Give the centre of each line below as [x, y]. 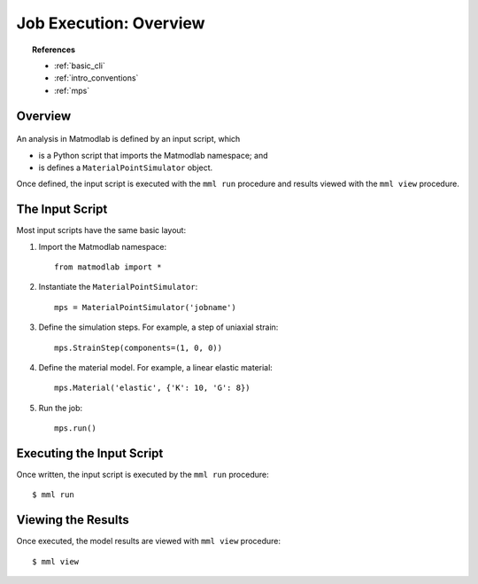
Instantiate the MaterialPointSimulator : [118, 287]
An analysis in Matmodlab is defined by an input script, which [128, 139]
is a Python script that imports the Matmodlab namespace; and [153, 155]
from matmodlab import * [108, 267]
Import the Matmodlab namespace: [103, 246]
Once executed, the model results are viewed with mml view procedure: [149, 541]
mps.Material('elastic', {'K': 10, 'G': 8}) [153, 388]
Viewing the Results [73, 520]
